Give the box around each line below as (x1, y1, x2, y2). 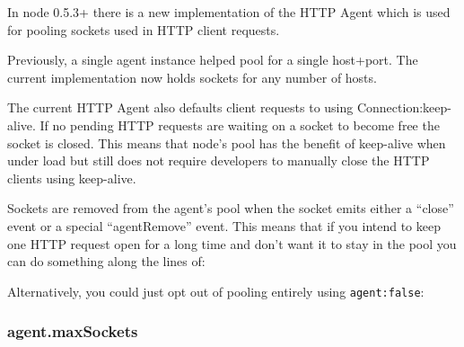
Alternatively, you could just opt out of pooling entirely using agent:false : (7, 281, 425, 300)
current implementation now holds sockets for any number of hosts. (7, 67, 377, 86)
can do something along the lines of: (7, 252, 206, 271)
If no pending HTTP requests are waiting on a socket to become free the (39, 115, 440, 134)
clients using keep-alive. (7, 168, 136, 187)
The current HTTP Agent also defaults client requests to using (7, 98, 354, 117)
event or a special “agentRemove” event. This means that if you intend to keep (7, 216, 441, 235)
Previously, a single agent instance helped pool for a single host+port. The (7, 50, 418, 69)
